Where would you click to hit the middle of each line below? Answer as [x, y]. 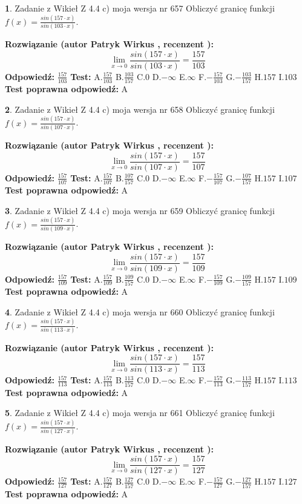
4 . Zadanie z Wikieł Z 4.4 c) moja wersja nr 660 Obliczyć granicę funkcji [140, 311]
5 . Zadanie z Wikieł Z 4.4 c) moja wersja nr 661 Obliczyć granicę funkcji [140, 413]
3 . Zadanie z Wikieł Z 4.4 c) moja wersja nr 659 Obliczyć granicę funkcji [140, 210]
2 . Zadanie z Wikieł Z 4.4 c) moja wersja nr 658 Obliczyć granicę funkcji [140, 109]
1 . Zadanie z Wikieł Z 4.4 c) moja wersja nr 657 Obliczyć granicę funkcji [140, 8]
